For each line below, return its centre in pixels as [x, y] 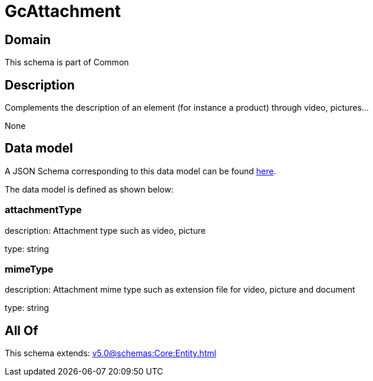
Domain [28, 39]
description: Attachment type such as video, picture [105, 230]
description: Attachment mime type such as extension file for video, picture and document [180, 290]
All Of [22, 330]
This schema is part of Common [67, 62]
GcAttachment [63, 11]
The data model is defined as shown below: [89, 189]
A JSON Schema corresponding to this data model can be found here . [141, 171]
